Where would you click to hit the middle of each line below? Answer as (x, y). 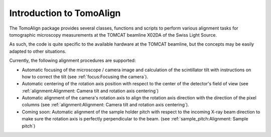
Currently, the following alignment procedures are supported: (73, 61)
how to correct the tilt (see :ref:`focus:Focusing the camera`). (85, 77)
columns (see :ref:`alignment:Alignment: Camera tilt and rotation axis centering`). (105, 105)
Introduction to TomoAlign (65, 13)
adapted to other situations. (38, 51)
